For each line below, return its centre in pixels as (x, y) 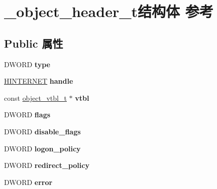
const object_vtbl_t (35, 98)
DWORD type (27, 64)
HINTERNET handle (39, 81)
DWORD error (28, 182)
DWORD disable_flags (42, 131)
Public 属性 (34, 43)
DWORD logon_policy (42, 148)
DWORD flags (27, 115)
